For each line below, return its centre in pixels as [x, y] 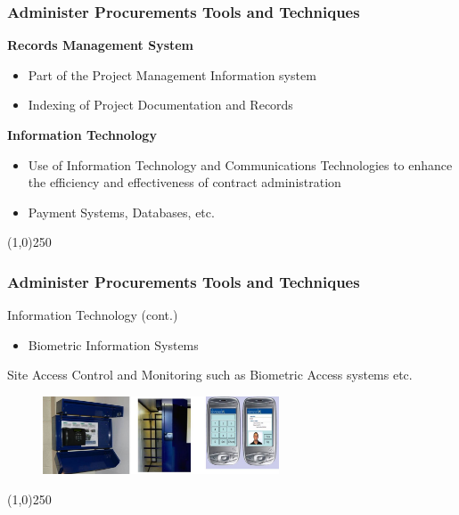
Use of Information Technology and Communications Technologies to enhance [240, 164]
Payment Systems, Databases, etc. [121, 212]
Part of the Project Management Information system [172, 74]
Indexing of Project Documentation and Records [160, 105]
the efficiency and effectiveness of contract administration [184, 182]
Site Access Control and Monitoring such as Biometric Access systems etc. [210, 375]
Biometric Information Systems [113, 344]
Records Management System [101, 45]
